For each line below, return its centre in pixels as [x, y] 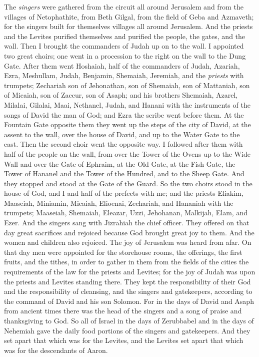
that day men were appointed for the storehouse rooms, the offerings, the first [123, 252]
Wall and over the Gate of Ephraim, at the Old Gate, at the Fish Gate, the [120, 163]
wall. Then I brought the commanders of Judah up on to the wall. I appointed [124, 46]
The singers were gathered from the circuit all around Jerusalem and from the [124, 7]
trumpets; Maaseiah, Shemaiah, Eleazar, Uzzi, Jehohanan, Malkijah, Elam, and [126, 213]
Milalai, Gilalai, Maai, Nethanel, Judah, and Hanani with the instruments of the [127, 104]
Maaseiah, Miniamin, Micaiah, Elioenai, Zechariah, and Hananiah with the [119, 203]
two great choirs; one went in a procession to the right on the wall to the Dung [125, 55]
